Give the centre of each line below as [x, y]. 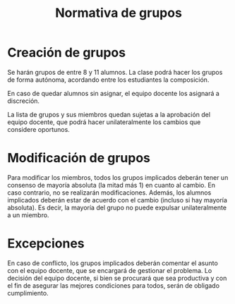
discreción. [24, 101]
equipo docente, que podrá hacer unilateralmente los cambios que [104, 122]
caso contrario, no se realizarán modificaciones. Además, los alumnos [109, 193]
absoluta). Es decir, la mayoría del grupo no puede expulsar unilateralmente [117, 207]
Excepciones [46, 244]
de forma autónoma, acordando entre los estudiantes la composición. [108, 80]
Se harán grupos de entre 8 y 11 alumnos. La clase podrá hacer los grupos [115, 72]
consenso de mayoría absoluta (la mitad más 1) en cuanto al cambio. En [111, 185]
